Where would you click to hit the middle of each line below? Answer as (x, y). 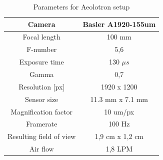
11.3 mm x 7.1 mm (119, 99)
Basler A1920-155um (119, 24)
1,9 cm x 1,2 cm (119, 136)
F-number (42, 49)
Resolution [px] (42, 86)
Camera (41, 24)
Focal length (41, 37)
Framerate (41, 124)
